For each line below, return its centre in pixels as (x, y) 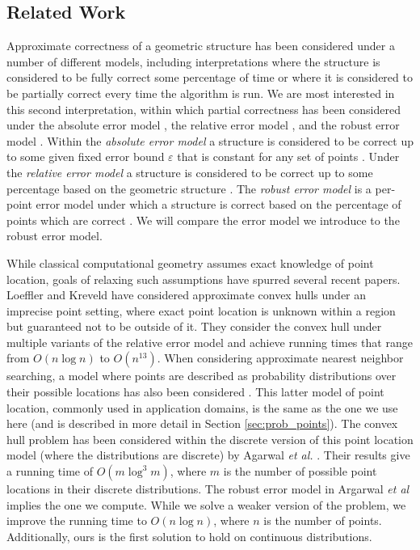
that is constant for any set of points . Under (288, 157)
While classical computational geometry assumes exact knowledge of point (190, 262)
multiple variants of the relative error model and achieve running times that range (210, 342)
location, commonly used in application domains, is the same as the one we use (202, 407)
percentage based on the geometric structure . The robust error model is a (189, 188)
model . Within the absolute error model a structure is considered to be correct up (210, 140)
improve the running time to (77, 520)
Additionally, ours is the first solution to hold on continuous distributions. (189, 536)
